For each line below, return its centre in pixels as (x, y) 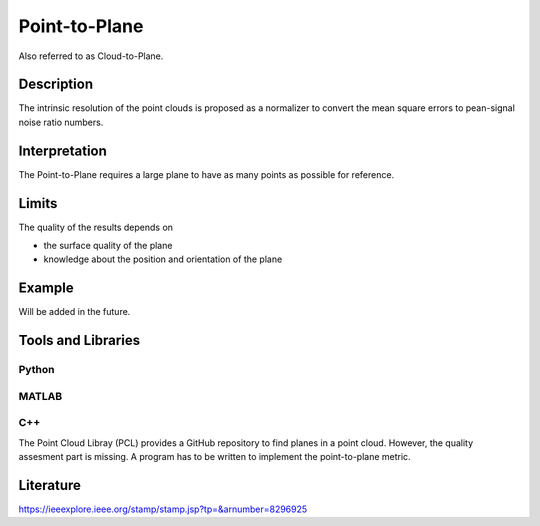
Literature (50, 485)
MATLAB (40, 396)
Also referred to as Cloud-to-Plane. (91, 56)
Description (56, 84)
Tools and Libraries (79, 340)
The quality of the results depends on (96, 227)
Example (46, 288)
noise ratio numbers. (61, 122)
